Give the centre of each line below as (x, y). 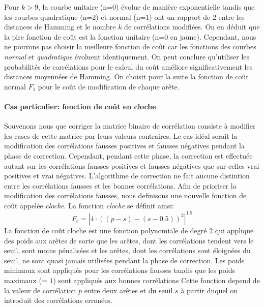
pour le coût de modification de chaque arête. (109, 86)
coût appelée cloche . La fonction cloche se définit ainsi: (89, 205)
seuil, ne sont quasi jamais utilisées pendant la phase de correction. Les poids (124, 260)
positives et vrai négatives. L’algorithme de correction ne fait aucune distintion (127, 176)
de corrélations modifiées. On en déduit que (192, 27)
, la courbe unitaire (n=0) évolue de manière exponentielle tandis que (146, 7)
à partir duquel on (209, 290)
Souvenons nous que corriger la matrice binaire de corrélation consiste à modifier (130, 126)
